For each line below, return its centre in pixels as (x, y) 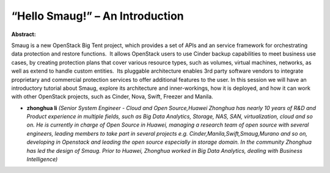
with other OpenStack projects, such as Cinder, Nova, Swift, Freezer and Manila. (112, 97)
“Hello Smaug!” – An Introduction (97, 16)
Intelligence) (42, 160)
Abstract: (24, 34)
